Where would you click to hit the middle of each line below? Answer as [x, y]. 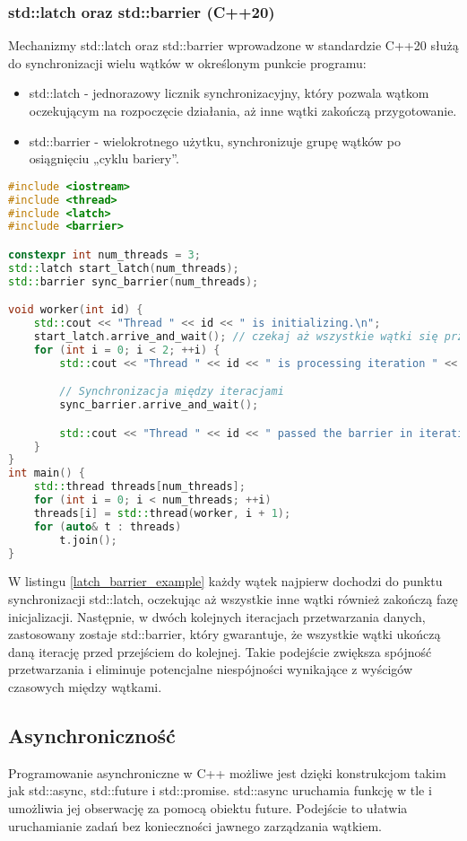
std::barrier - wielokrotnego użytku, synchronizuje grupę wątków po [215, 140]
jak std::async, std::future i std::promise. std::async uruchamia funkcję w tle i [220, 790]
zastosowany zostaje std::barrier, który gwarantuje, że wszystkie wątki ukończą [225, 634]
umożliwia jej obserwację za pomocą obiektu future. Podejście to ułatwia [208, 807]
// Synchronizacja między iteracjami [172, 392]
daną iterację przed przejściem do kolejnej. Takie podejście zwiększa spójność [220, 651]
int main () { [47, 473]
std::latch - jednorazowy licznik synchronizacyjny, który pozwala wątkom [229, 93]
